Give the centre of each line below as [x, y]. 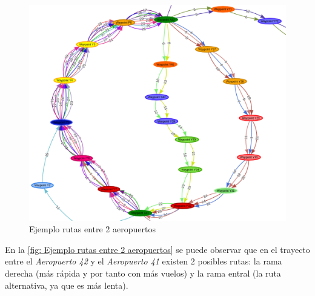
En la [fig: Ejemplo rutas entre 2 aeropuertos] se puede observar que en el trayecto [157, 249]
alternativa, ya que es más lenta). [67, 285]
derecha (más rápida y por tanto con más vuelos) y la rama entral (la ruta [143, 273]
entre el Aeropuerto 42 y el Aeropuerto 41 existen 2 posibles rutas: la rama [144, 261]
